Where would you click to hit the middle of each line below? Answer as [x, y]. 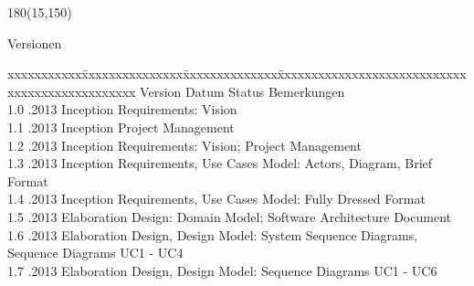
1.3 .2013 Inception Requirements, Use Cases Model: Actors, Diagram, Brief [220, 163]
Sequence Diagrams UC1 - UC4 [95, 253]
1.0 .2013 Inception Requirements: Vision [122, 109]
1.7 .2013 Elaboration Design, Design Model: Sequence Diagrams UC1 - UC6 [222, 270]
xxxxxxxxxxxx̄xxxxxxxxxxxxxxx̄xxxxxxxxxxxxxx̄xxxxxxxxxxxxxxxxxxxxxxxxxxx [237, 74]
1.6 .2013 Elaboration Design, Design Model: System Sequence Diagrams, [213, 234]
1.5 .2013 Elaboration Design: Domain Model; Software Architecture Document [229, 216]
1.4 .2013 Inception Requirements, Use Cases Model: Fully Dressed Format [216, 199]
